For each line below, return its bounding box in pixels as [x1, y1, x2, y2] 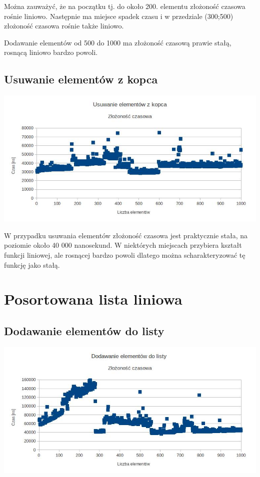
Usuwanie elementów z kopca [4, 71, 158, 87]
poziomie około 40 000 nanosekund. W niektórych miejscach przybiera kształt [4, 240, 242, 250]
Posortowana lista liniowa [4, 289, 182, 309]
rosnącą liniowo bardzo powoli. [4, 47, 98, 57]
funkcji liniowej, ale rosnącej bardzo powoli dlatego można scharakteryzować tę [4, 249, 245, 260]
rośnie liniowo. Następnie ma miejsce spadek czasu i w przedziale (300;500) [4, 10, 233, 21]
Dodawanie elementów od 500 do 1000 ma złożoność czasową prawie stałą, [4, 37, 231, 47]
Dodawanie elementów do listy [4, 323, 164, 338]
